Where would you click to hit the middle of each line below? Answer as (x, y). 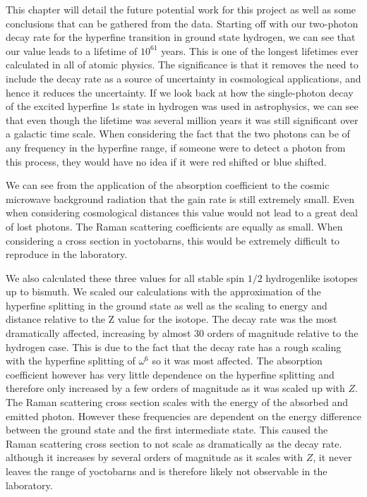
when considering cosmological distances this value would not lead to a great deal (182, 213)
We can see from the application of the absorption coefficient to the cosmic (168, 185)
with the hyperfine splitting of (71, 361)
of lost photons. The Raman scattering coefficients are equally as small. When (174, 226)
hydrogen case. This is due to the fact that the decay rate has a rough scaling (174, 346)
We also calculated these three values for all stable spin (125, 277)
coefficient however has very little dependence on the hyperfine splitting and (170, 374)
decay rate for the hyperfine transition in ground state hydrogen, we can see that (181, 37)
